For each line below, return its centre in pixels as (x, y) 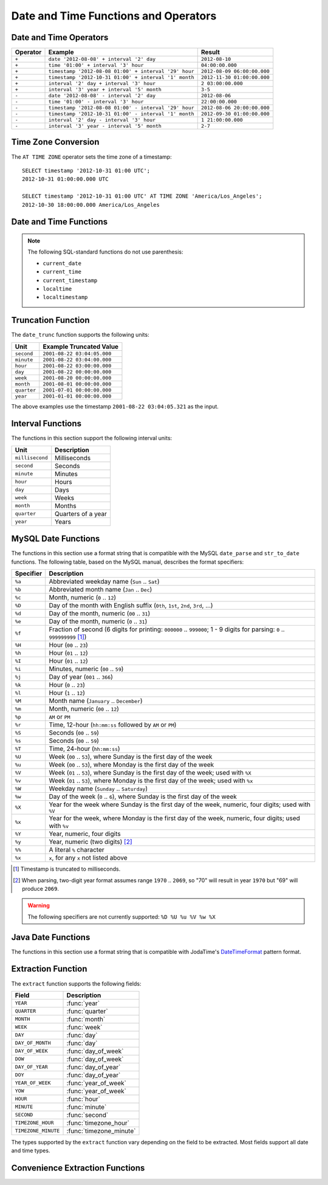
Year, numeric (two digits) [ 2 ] (91, 842)
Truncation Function (51, 320)
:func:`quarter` (87, 1011)
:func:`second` (87, 1114)
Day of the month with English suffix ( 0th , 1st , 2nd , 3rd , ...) (131, 606)
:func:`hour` (83, 1099)
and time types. (31, 1151)
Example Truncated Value (80, 347)
